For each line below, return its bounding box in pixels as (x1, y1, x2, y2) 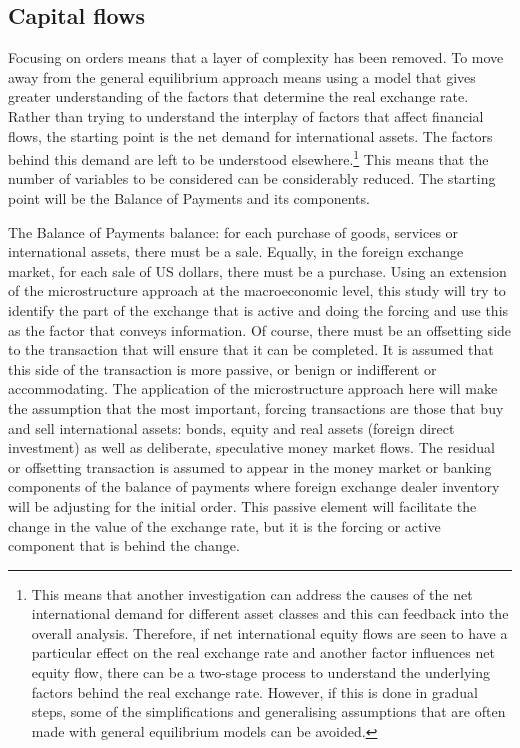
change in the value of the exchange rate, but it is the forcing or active (8, 515, 441, 536)
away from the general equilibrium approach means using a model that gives (8, 66, 476, 87)
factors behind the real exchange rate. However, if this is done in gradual (31, 681, 478, 702)
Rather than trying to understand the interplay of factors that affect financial (8, 105, 484, 126)
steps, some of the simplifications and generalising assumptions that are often (31, 701, 506, 722)
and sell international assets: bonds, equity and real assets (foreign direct (8, 417, 455, 438)
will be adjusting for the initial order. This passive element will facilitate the (8, 495, 477, 516)
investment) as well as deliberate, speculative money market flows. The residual (8, 437, 496, 458)
